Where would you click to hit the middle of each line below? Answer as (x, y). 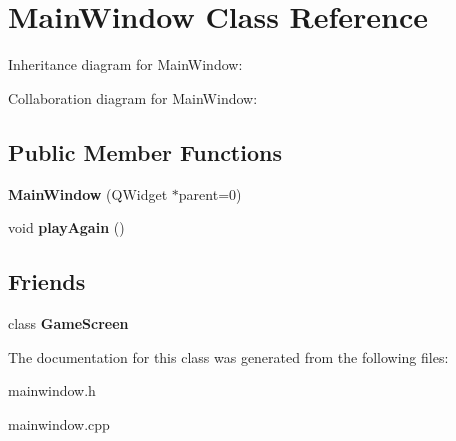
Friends (47, 281)
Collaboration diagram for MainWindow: (133, 97)
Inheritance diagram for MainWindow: (125, 64)
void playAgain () (66, 227)
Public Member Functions (145, 151)
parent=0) (210, 193)
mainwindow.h (52, 390)
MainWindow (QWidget (88, 193)
